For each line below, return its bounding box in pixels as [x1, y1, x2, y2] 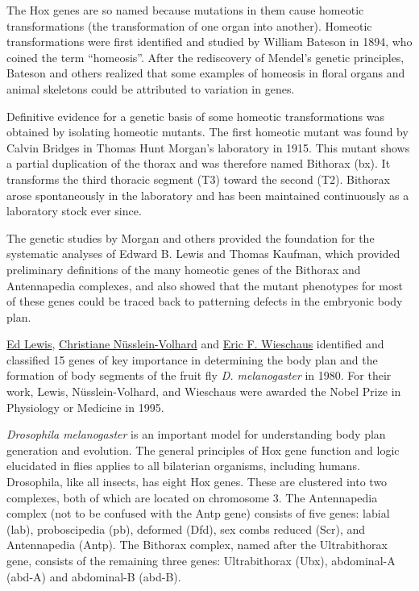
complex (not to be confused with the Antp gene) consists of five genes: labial [6, 505, 390, 522]
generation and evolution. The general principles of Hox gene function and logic [6, 441, 400, 458]
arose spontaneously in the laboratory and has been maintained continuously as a [6, 186, 409, 203]
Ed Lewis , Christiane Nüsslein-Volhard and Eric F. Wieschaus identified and [6, 335, 384, 352]
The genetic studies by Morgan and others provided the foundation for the [6, 229, 375, 246]
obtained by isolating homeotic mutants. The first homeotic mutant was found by [6, 123, 409, 140]
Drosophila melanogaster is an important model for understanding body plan [6, 426, 386, 443]
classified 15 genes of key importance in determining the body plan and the [6, 351, 378, 368]
